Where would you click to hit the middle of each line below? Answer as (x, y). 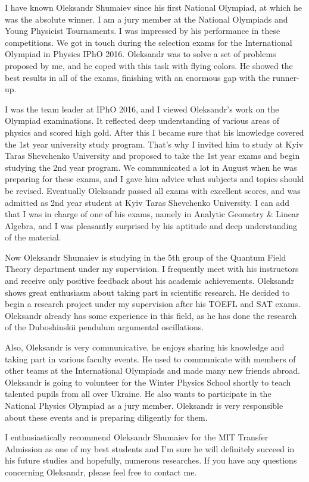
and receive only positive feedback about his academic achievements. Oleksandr (150, 281)
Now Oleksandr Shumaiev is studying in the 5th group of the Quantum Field (146, 257)
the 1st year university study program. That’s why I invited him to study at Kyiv (154, 144)
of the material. (33, 237)
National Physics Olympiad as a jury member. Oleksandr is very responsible (144, 405)
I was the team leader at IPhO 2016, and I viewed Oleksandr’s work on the (142, 109)
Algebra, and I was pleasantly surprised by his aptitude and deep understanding (151, 225)
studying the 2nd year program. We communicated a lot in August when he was (151, 167)
